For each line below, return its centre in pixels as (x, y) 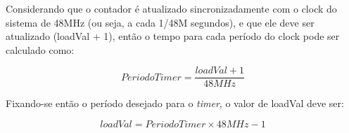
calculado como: (40, 49)
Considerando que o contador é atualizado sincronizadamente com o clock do (171, 8)
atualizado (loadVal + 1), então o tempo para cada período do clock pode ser (173, 36)
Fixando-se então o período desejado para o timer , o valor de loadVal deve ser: (175, 103)
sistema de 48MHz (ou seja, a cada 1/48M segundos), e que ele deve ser (160, 22)
